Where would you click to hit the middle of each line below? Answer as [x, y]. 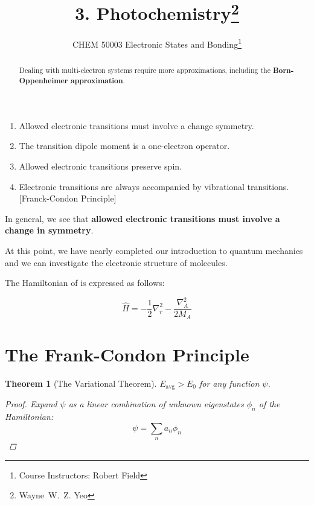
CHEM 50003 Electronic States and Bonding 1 [157, 43]
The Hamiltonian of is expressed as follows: [85, 283]
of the [269, 404]
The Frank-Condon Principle [127, 354]
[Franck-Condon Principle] [68, 198]
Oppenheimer [43, 81]
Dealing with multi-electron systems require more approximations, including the [145, 70]
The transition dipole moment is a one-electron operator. [124, 146]
